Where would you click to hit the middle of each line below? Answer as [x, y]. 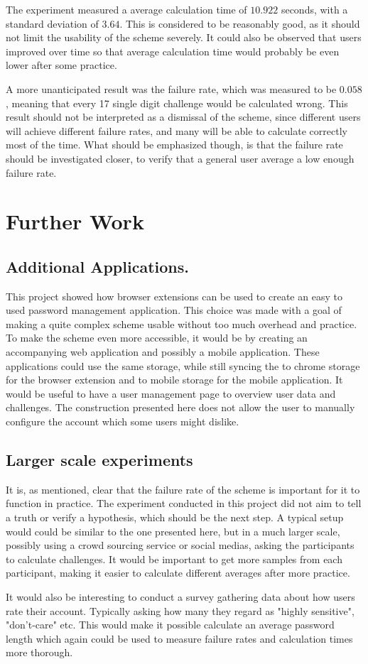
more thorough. [39, 652]
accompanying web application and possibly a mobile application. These [163, 352]
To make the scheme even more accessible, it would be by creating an [157, 338]
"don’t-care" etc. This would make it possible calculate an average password [170, 625]
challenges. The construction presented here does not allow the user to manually [180, 407]
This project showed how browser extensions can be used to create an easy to [174, 296]
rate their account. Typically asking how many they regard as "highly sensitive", [180, 610]
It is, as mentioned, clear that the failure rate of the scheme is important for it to [183, 489]
